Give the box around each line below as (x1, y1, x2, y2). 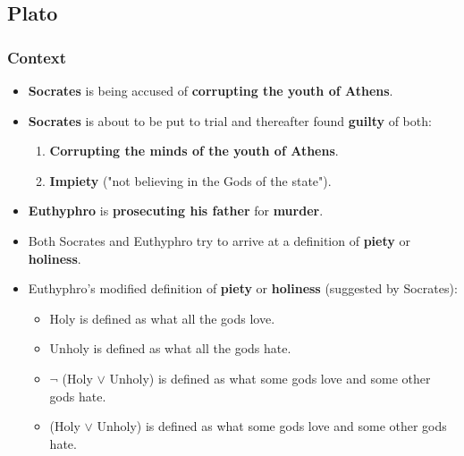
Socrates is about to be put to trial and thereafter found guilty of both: (28, 111, 432, 130)
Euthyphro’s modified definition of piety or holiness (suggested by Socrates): (28, 279, 458, 298)
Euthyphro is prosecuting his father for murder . (28, 201, 324, 220)
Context (7, 46, 67, 68)
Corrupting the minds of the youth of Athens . (49, 141, 339, 160)
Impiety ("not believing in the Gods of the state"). (49, 171, 332, 190)
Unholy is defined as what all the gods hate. (49, 339, 291, 358)
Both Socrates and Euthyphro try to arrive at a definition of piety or (28, 231, 410, 249)
